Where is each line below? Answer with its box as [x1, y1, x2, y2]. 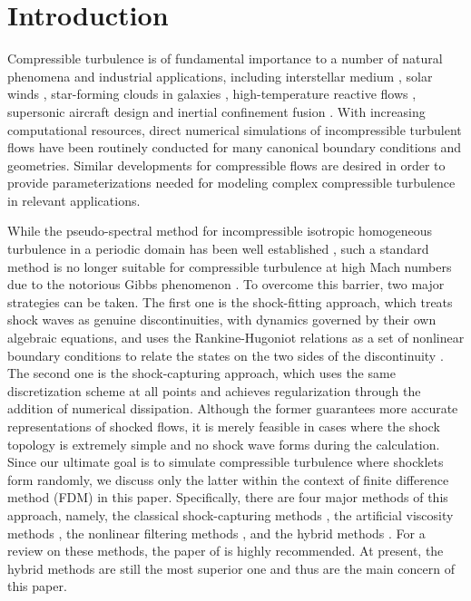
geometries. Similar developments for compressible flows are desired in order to [7, 155, 446, 174]
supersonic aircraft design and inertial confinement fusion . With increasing [7, 102, 426, 121]
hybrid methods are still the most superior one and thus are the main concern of [7, 558, 455, 577]
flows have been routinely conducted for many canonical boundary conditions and [7, 138, 462, 157]
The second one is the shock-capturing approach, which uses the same [7, 364, 396, 383]
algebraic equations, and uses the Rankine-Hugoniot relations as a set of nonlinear [7, 328, 465, 347]
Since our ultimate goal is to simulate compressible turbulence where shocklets [7, 452, 444, 471]
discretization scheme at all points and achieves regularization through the [7, 381, 421, 400]
